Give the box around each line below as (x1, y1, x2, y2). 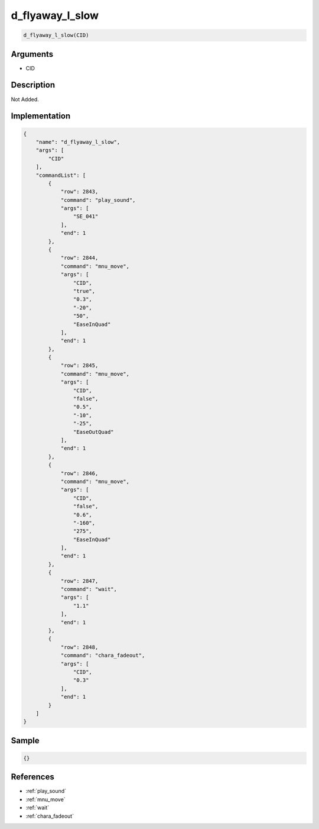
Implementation (11, 111, 71, 121)
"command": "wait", (60, 586, 118, 593)
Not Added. (11, 95, 40, 103)
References (11, 772, 54, 782)
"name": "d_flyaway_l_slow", (35, 138, 121, 145)
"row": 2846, (60, 470, 99, 476)
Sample (11, 736, 40, 746)
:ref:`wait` (25, 804, 50, 811)
